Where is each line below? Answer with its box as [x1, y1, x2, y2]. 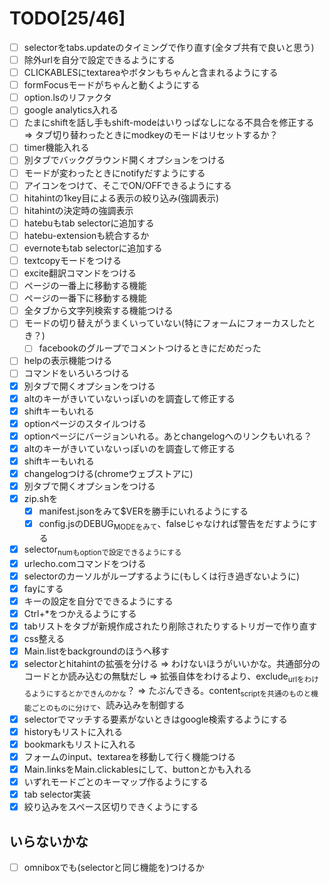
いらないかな [9, 833, 89, 850]
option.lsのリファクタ [23, 92, 112, 104]
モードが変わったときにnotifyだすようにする [23, 167, 206, 179]
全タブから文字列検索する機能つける [23, 305, 174, 317]
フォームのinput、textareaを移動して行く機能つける [23, 750, 236, 762]
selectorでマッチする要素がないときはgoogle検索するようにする [23, 713, 288, 725]
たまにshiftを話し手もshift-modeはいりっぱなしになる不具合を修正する [23, 117, 315, 129]
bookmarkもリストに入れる [23, 738, 137, 750]
